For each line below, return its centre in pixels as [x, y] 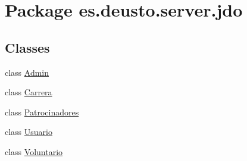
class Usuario [29, 132]
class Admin [27, 72]
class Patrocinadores [42, 112]
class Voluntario [34, 151]
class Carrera [29, 92]
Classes [27, 47]
